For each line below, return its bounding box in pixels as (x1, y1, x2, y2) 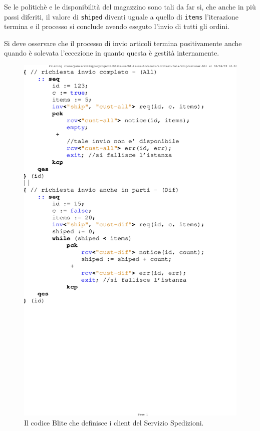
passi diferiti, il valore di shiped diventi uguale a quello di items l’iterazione (4, 11, 238, 22)
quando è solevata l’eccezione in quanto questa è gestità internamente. (4, 48, 219, 58)
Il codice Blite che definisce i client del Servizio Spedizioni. (24, 417, 204, 427)
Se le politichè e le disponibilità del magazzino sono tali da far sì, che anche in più (4, 2, 256, 12)
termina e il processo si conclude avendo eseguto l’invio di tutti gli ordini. (4, 21, 229, 32)
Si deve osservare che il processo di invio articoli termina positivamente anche (4, 38, 242, 48)
